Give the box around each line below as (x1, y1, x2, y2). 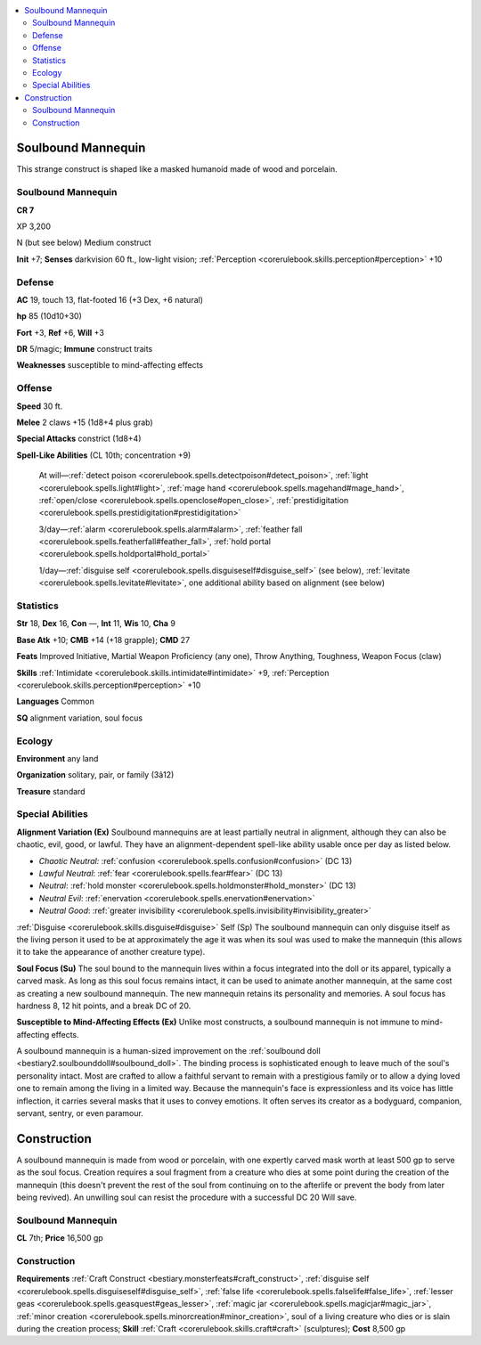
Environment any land (16, 753, 99, 763)
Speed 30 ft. (16, 401, 63, 412)
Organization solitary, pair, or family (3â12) (16, 770, 175, 780)
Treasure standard (16, 786, 86, 796)
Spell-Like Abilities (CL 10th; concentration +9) (16, 450, 192, 461)
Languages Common (16, 696, 95, 707)
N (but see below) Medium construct (16, 237, 151, 249)
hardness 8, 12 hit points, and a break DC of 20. (16, 1000, 192, 1011)
